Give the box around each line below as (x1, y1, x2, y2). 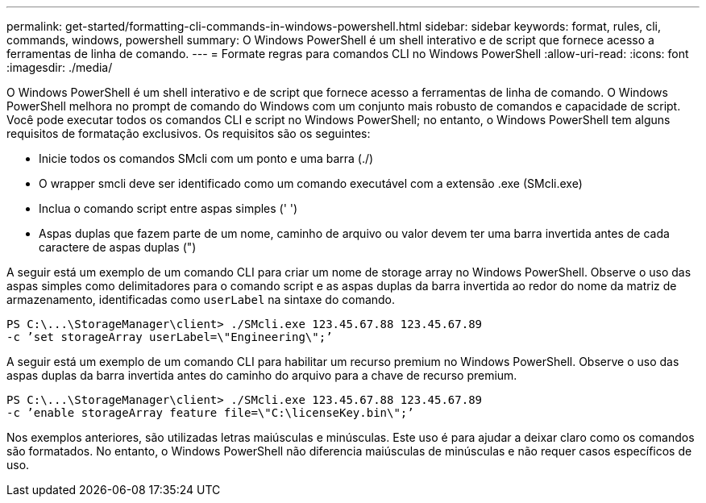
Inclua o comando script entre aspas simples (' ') (39, 202, 298, 215)
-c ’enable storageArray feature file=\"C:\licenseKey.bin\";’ (6, 406, 414, 419)
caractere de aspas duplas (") (39, 240, 197, 254)
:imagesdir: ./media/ (6, 60, 113, 74)
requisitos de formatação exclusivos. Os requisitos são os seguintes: (6, 127, 371, 140)
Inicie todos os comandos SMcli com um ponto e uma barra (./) (39, 152, 374, 165)
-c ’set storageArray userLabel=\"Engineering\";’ (6, 330, 333, 343)
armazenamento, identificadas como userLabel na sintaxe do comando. (6, 293, 396, 306)
